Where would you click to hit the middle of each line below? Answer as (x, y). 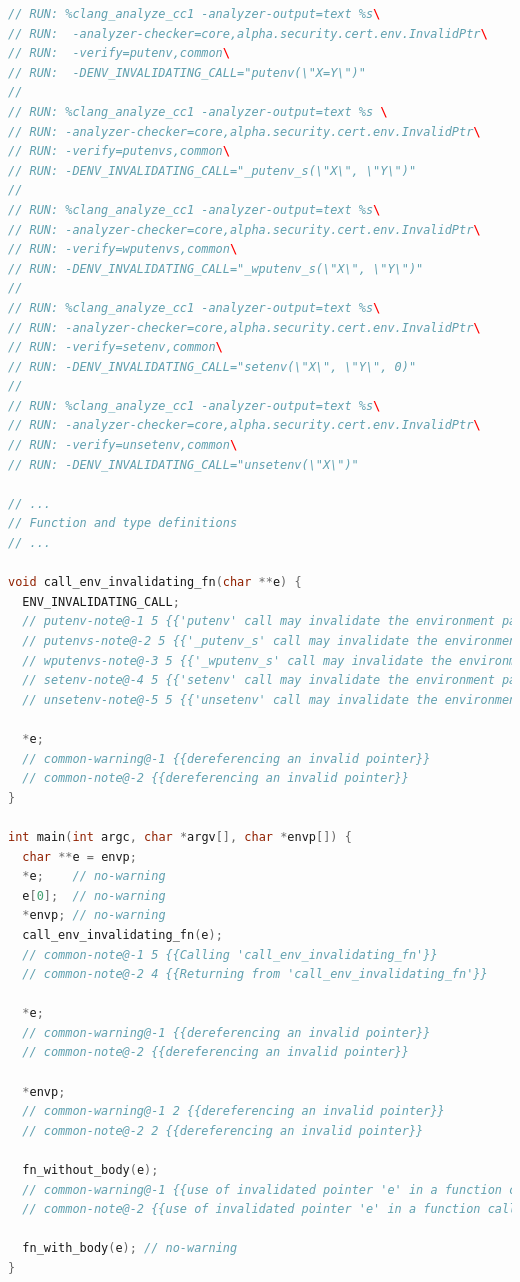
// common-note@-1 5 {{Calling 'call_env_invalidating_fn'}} (230, 954)
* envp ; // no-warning (94, 915)
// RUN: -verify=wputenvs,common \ (123, 249)
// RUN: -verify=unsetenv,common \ (123, 445)
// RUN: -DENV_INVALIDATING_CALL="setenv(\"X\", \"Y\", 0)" (212, 366)
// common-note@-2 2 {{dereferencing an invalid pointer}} (223, 1130)
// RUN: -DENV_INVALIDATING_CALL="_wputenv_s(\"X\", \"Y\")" (216, 268)
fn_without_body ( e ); (90, 1170)
